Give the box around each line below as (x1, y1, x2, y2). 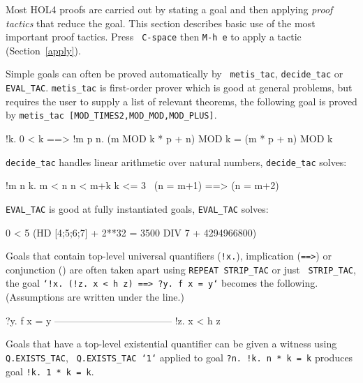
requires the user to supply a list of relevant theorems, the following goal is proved (6, 93, 357, 108)
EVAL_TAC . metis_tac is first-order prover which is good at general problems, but (6, 80, 353, 95)
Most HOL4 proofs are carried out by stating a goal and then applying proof (6, 2, 333, 16)
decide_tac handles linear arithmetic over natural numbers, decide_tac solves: (6, 154, 347, 169)
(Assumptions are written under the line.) (6, 290, 184, 304)
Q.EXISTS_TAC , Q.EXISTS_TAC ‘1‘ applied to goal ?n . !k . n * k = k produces (6, 350, 353, 364)
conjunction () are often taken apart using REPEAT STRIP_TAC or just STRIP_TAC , (6, 262, 356, 276)
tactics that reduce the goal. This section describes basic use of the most (6, 15, 316, 30)
